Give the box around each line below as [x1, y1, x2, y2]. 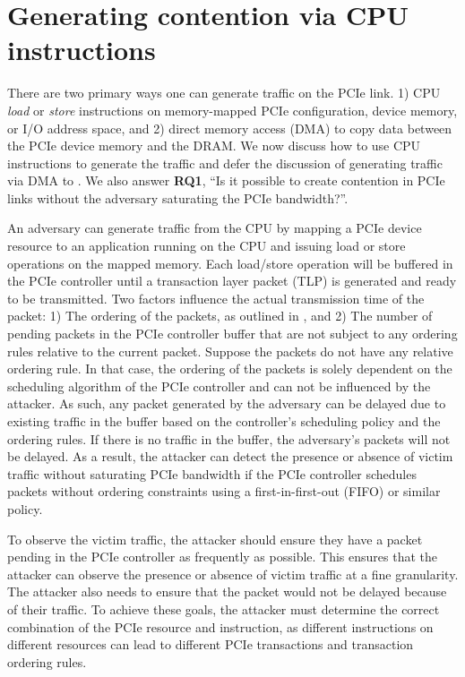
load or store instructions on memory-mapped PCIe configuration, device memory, [7, 100, 458, 119]
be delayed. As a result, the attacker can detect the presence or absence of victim [7, 447, 453, 466]
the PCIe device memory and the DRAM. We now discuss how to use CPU [7, 136, 421, 155]
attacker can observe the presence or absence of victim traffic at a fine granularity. [7, 564, 459, 583]
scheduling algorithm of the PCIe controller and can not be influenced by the [7, 376, 431, 395]
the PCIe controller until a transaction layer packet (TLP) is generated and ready [7, 271, 457, 290]
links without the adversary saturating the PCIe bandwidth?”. [7, 188, 349, 207]
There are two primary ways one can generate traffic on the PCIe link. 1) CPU [7, 83, 441, 102]
